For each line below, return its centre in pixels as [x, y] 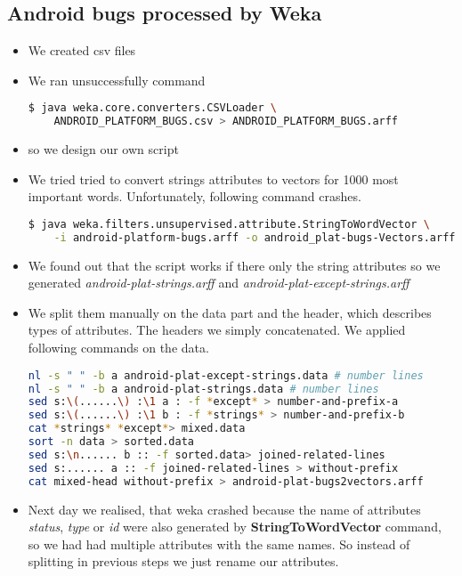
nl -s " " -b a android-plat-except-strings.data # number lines [226, 375]
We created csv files [82, 50]
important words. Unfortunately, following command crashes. [195, 196]
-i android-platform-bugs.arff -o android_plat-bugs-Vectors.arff [255, 237]
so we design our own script [103, 149]
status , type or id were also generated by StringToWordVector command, [235, 527]
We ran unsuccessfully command [117, 80]
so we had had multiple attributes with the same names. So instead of [219, 544]
